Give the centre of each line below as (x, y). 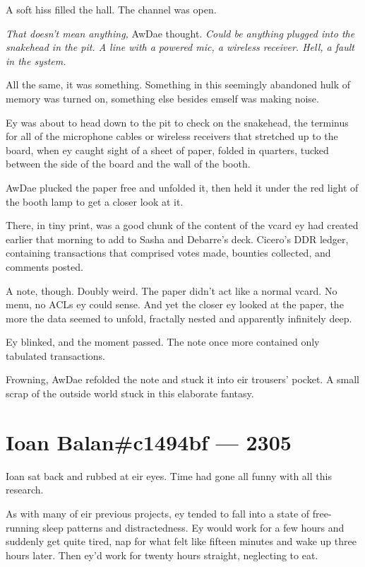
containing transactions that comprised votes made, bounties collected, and (168, 253)
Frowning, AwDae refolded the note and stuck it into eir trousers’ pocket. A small (183, 379)
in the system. (36, 60)
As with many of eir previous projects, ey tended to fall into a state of (158, 513)
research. (25, 490)
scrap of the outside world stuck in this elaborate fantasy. (130, 393)
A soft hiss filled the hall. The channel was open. (111, 9)
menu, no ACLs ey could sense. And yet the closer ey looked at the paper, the (175, 304)
